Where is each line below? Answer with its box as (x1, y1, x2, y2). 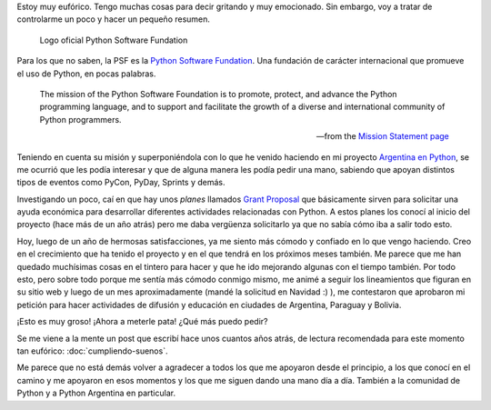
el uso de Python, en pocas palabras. (16, 68, 156, 79)
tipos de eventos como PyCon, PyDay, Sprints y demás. (16, 177, 226, 188)
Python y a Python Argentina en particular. (16, 387, 176, 399)
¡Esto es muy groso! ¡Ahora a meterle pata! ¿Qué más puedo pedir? (16, 316, 268, 327)
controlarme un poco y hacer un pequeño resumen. (16, 14, 211, 25)
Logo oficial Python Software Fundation (39, 35, 188, 45)
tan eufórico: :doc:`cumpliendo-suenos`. (16, 345, 168, 356)
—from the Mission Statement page (316, 131, 449, 142)
